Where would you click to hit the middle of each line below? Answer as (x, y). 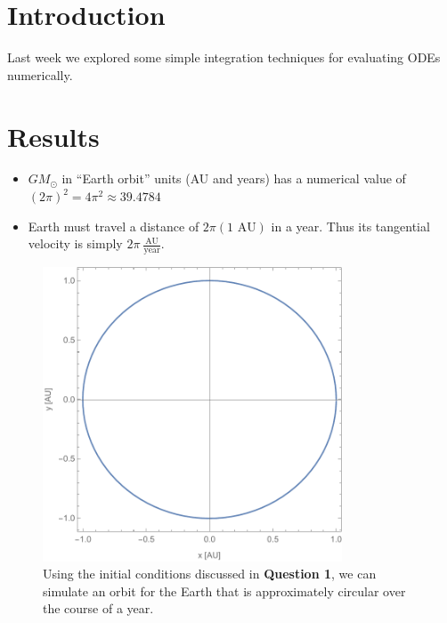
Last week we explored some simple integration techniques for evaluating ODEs (224, 57)
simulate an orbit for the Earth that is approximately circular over (224, 591)
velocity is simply (75, 243)
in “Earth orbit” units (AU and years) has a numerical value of (234, 178)
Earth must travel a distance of (114, 226)
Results (53, 136)
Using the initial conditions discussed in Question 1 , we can (210, 574)
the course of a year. (98, 608)
